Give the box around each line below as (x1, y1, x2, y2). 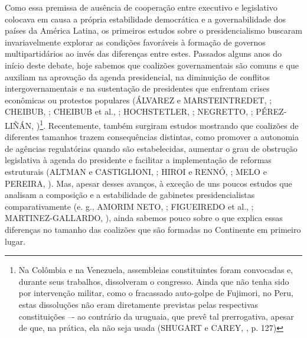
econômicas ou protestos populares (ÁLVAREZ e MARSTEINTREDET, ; (5, 93, 272, 106)
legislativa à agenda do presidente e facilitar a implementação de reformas (5, 154, 272, 166)
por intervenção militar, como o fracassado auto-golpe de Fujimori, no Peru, (18, 287, 293, 299)
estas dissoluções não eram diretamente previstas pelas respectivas (18, 298, 259, 310)
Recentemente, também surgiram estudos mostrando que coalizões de (48, 119, 299, 131)
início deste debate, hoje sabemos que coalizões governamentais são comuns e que (5, 58, 299, 71)
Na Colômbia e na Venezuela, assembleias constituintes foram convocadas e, (18, 264, 293, 276)
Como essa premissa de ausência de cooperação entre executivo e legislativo (5, 1, 277, 13)
